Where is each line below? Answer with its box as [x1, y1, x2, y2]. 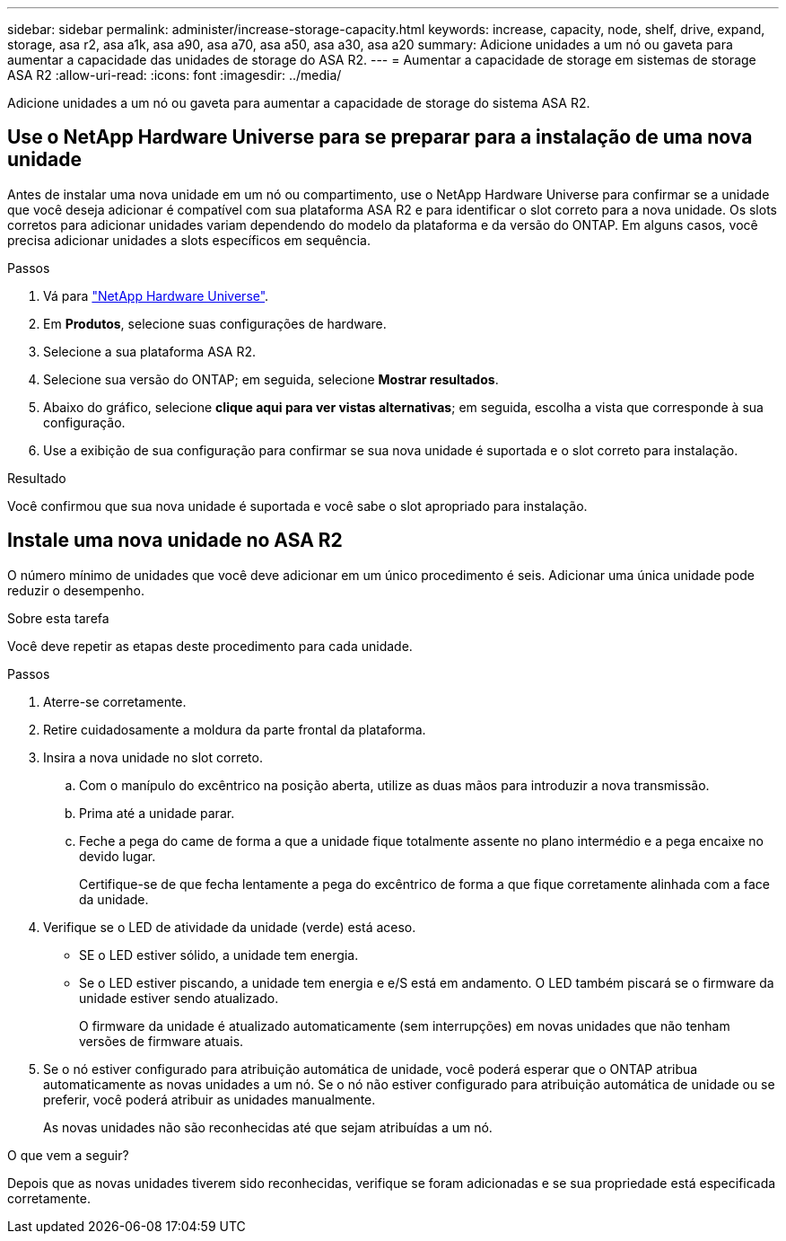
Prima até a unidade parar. [79, 805, 235, 821]
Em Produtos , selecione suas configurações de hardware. [43, 315, 387, 331]
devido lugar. [79, 848, 156, 864]
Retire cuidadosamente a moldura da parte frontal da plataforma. [43, 721, 426, 737]
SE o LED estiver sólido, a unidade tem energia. [79, 946, 359, 963]
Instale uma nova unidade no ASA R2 [7, 529, 343, 552]
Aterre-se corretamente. [43, 693, 187, 709]
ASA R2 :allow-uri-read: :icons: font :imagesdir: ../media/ [7, 67, 342, 83]
